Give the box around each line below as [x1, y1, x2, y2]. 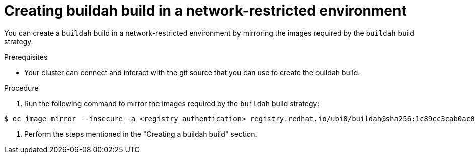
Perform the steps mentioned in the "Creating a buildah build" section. [24, 129, 257, 138]
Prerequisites [4, 52, 48, 61]
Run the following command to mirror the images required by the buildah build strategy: [24, 99, 320, 108]
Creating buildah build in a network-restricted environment [4, 2, 407, 19]
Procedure [4, 83, 39, 92]
